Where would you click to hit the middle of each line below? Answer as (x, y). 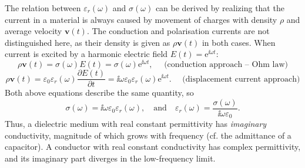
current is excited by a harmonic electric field (86, 54)
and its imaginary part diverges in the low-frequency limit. (110, 158)
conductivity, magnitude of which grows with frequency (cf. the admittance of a (148, 135)
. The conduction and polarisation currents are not (178, 31)
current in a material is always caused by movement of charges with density (141, 19)
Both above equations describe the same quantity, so (99, 93)
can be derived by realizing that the (220, 8)
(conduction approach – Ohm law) (226, 65)
